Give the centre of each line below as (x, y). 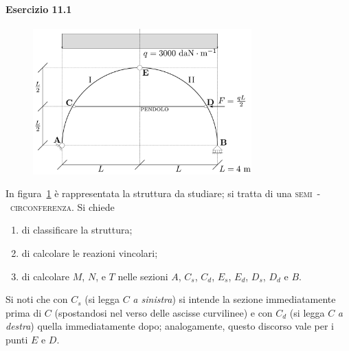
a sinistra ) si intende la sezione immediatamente (234, 299)
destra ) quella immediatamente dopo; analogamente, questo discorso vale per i (170, 326)
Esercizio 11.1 (39, 9)
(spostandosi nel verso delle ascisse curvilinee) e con (164, 312)
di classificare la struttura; (77, 230)
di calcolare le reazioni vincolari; (90, 252)
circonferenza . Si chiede (63, 206)
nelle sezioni (143, 276)
